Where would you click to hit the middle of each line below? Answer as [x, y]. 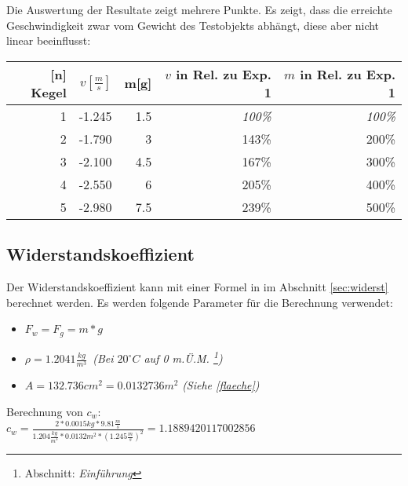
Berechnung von [45, 412]
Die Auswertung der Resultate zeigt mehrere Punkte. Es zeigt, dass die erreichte [199, 9]
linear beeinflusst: [49, 40]
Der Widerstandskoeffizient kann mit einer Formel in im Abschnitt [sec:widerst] [197, 286]
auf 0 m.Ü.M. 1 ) [183, 357]
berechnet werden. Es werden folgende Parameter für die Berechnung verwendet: [200, 302]
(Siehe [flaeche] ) [221, 385]
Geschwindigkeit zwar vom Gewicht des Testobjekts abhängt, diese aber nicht [193, 25]
